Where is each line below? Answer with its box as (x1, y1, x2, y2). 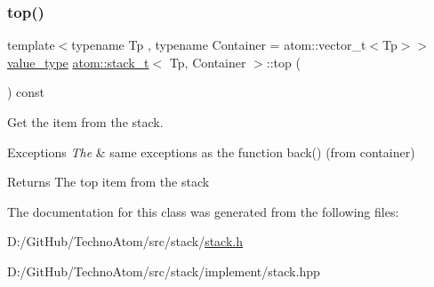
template (7, 36, 55, 54)
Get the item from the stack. (7, 113, 164, 131)
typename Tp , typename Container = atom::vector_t (71, 36, 366, 54)
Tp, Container (169, 52, 246, 71)
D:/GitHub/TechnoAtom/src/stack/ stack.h (7, 232, 244, 251)
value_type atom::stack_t (7, 52, 149, 71)
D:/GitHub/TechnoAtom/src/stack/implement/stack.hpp (7, 261, 320, 280)
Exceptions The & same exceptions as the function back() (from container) (7, 142, 415, 161)
